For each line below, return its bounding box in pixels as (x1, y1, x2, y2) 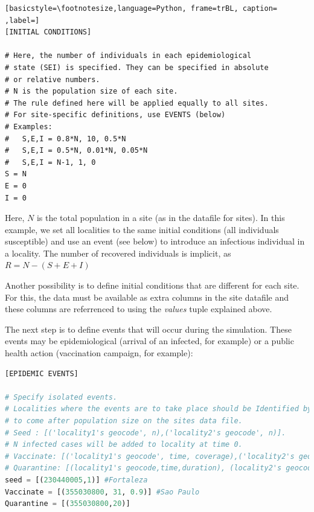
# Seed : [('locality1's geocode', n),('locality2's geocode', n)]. (5, 428, 286, 437)
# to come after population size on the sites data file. (5, 417, 243, 425)
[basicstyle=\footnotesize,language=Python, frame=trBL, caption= (5, 4, 278, 13)
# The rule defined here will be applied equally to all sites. (5, 98, 269, 107)
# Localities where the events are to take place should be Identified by (5, 405, 312, 414)
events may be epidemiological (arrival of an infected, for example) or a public (5, 334, 294, 347)
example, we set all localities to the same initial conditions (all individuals (5, 223, 279, 235)
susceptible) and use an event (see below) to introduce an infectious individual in (5, 235, 305, 248)
